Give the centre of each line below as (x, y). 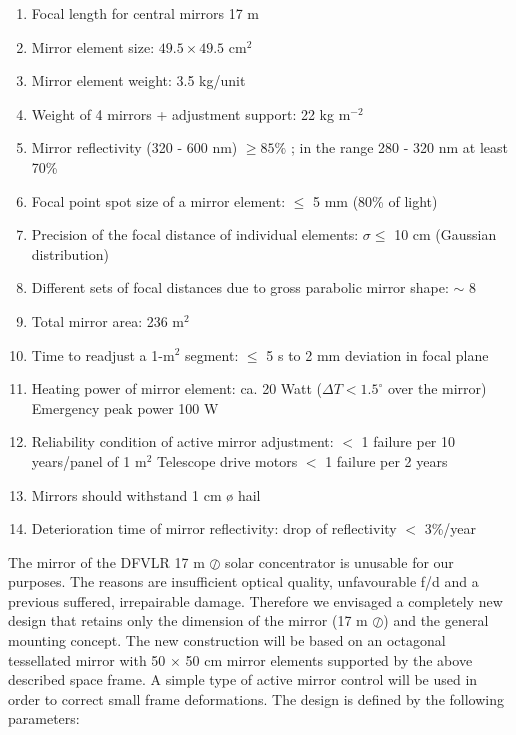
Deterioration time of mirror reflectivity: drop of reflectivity (214, 528)
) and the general (436, 620)
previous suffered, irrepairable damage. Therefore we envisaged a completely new (255, 600)
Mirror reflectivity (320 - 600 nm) (134, 147)
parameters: (44, 718)
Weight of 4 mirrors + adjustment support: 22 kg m (191, 113)
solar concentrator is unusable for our (339, 561)
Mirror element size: (93, 46)
